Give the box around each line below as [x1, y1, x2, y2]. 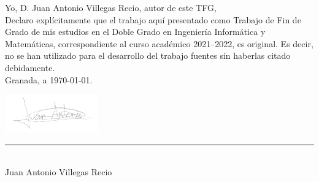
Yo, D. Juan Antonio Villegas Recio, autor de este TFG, [5, 1, 217, 13]
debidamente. [5, 61, 55, 74]
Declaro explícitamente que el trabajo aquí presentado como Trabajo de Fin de [5, 13, 301, 26]
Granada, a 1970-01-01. [5, 73, 93, 86]
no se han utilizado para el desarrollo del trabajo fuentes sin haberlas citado [5, 49, 291, 62]
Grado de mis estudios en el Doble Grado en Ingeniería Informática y [5, 25, 266, 38]
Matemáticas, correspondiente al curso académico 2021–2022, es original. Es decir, [5, 37, 313, 50]
